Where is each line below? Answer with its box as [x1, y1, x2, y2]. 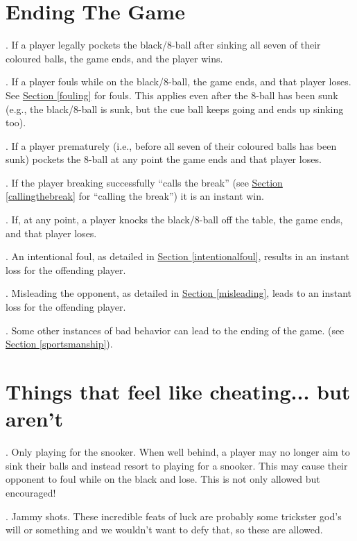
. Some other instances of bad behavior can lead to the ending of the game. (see [6, 323, 345, 337]
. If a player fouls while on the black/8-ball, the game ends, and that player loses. [6, 74, 351, 89]
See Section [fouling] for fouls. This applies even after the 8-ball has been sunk [6, 87, 338, 102]
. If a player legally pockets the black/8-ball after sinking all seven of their [6, 37, 321, 52]
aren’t [6, 404, 64, 433]
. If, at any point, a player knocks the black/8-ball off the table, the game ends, [6, 212, 343, 227]
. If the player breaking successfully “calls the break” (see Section [6, 175, 283, 189]
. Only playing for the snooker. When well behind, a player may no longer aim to [6, 445, 350, 459]
